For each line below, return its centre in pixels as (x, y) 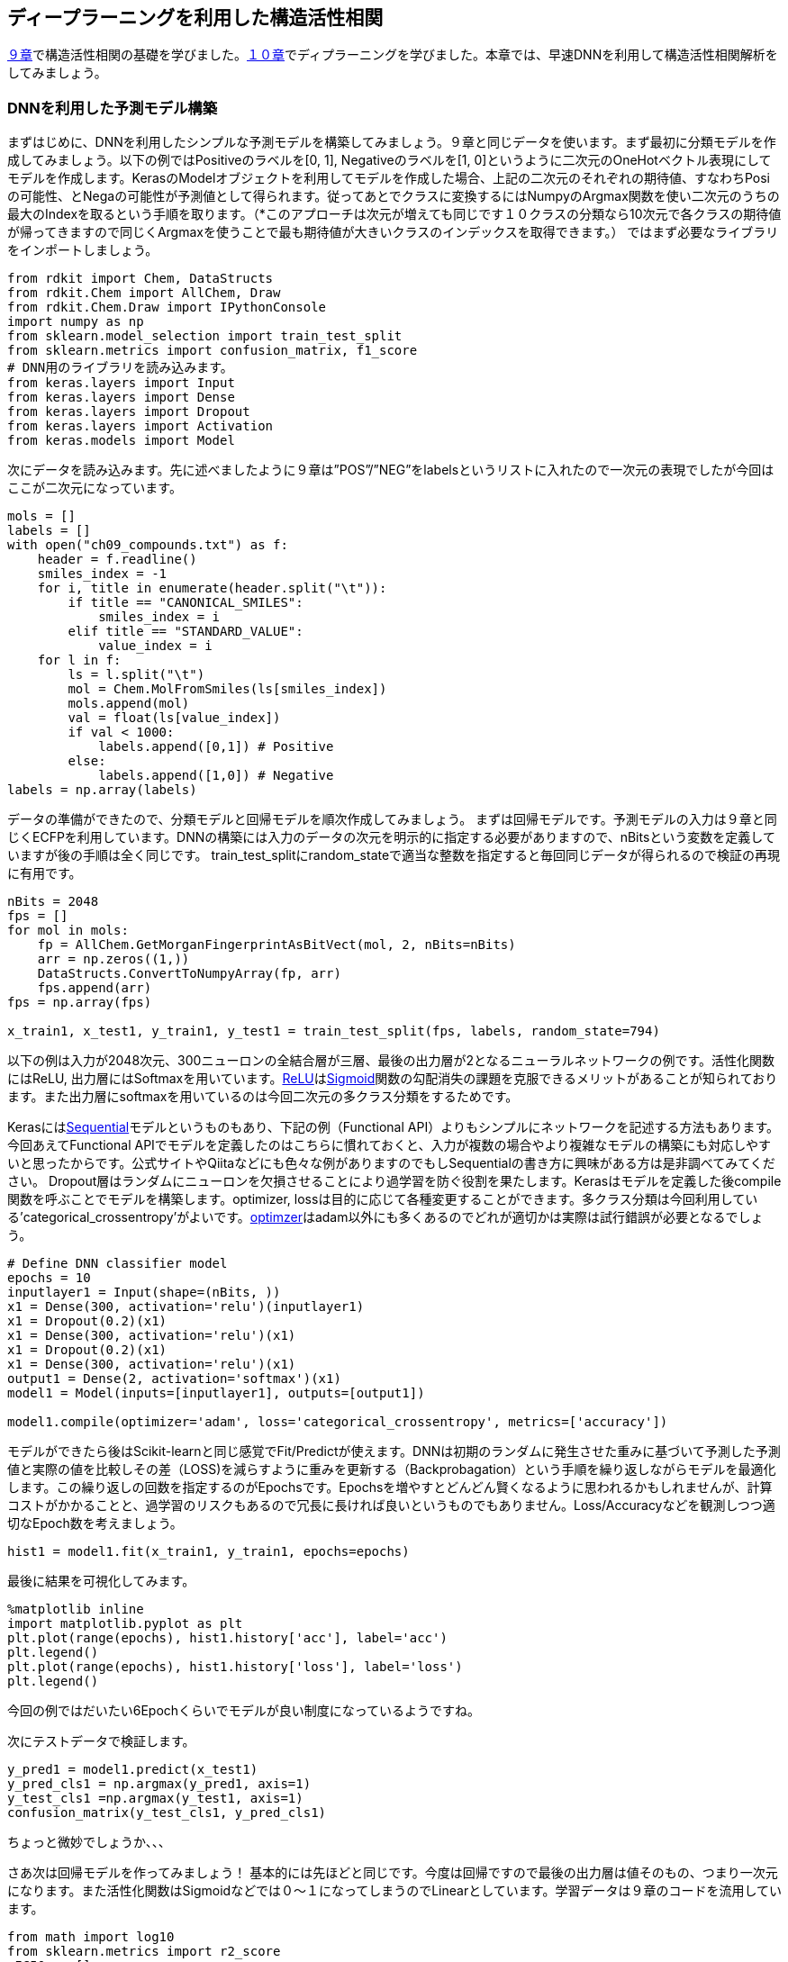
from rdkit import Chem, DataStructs (140, 279)
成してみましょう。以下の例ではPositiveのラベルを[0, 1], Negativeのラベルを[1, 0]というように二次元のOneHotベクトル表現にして (389, 160)
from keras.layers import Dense (121, 398)
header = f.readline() (117, 560)
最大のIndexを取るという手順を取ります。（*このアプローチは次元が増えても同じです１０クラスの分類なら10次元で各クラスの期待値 (394, 214)
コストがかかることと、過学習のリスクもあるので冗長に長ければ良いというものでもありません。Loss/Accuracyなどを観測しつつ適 (391, 1505)
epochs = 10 (49, 1278)
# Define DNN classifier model (118, 1264)
